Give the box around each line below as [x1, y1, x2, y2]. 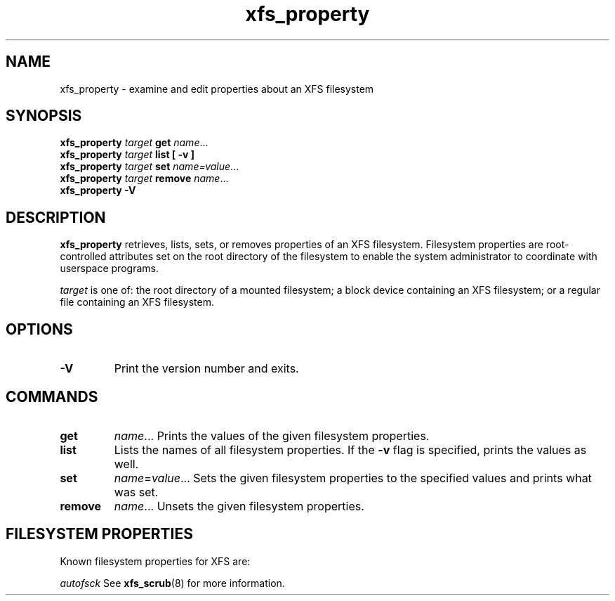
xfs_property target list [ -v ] [60, 148, 194, 161]
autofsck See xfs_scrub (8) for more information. [60, 576, 285, 589]
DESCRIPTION [6, 208, 106, 226]
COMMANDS [6, 387, 98, 406]
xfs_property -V [60, 184, 136, 197]
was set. [114, 484, 159, 499]
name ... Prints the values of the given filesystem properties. [114, 428, 430, 443]
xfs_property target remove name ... [60, 172, 229, 185]
